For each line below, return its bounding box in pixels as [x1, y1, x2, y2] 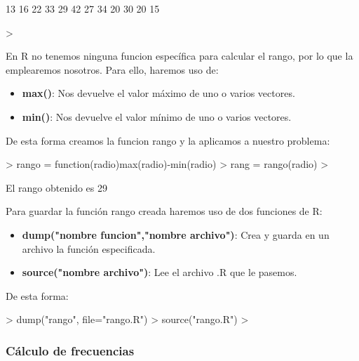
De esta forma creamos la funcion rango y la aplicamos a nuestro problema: [6, 133, 330, 147]
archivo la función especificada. [22, 241, 156, 256]
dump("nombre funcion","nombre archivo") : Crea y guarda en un [22, 227, 330, 242]
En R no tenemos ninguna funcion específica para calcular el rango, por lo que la [6, 48, 353, 63]
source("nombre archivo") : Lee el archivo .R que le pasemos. [22, 265, 297, 280]
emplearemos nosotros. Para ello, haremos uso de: [6, 62, 219, 77]
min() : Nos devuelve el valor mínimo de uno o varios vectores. [22, 109, 292, 124]
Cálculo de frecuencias [6, 341, 135, 359]
